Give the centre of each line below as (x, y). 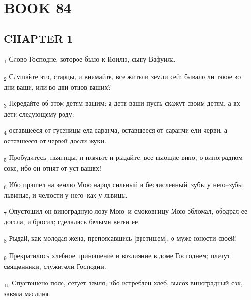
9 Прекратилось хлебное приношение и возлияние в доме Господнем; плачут (117, 256)
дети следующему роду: (39, 114)
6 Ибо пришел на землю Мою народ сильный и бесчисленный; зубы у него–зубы (124, 185)
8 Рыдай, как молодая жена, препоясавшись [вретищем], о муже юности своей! (120, 239)
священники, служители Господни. (55, 266)
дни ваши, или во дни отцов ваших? (58, 87)
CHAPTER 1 (39, 38)
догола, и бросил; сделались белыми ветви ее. (72, 222)
